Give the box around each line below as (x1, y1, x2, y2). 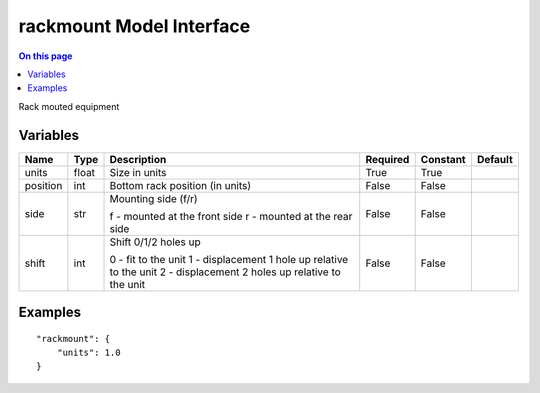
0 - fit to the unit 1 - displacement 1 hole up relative (109, 252, 349, 266)
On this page (18, 50, 73, 62)
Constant (420, 152, 466, 166)
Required (365, 152, 410, 166)
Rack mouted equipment (18, 100, 120, 112)
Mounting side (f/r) (109, 191, 199, 205)
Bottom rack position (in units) (109, 178, 252, 192)
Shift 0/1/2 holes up (109, 235, 202, 249)
